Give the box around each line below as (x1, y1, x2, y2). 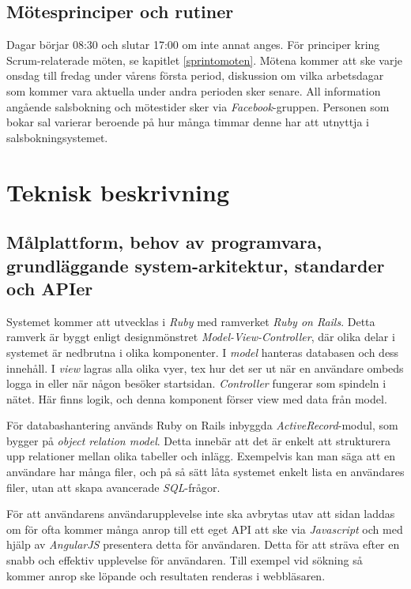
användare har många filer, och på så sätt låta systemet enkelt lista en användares (6, 463, 405, 480)
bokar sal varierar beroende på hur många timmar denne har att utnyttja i (6, 114, 369, 130)
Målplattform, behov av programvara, (6, 230, 322, 254)
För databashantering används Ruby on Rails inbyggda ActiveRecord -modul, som (6, 417, 398, 433)
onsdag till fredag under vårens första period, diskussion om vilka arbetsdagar (6, 67, 384, 84)
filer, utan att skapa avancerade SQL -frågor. (6, 478, 221, 495)
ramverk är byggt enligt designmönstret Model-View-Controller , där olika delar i (6, 328, 395, 345)
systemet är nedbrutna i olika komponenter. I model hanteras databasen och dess (6, 343, 399, 360)
